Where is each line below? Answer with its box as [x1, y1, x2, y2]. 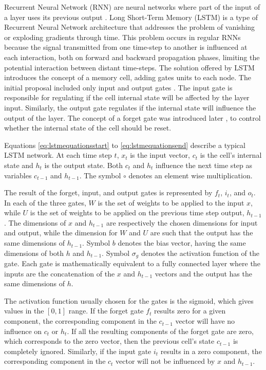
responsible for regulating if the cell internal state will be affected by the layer [4, 92, 250, 103]
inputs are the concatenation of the [4, 268, 115, 279]
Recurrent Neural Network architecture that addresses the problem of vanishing [4, 22, 255, 32]
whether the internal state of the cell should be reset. [4, 122, 172, 133]
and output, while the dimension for [4, 227, 118, 238]
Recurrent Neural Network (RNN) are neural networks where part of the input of [4, 2, 260, 12]
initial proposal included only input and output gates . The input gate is [4, 82, 233, 92]
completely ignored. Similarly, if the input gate [4, 345, 151, 356]
